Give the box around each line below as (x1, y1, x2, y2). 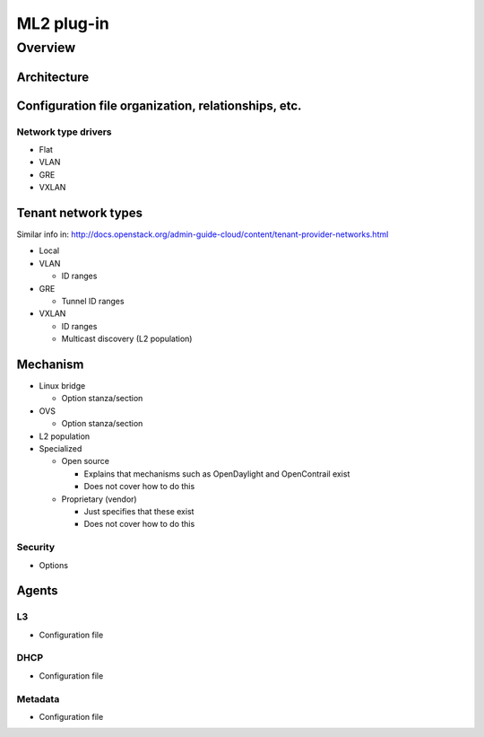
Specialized (39, 443, 82, 454)
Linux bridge (39, 381, 86, 391)
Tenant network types (16, 205, 143, 220)
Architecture (16, 69, 90, 84)
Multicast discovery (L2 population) (61, 333, 193, 345)
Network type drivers (16, 126, 112, 138)
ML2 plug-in (16, 13, 109, 33)
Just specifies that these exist (83, 506, 194, 516)
